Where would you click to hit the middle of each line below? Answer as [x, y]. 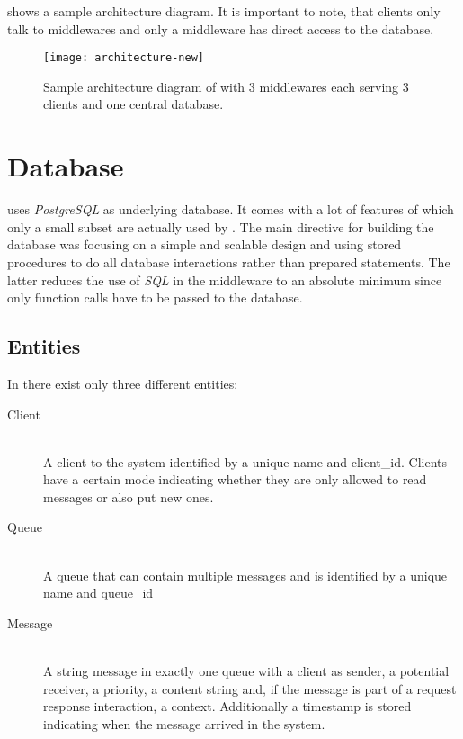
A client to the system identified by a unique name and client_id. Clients [245, 461]
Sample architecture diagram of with [144, 86]
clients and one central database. [134, 104]
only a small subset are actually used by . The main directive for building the [221, 226]
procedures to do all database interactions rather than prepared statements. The [229, 261]
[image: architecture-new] [124, 58]
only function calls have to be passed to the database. [155, 297]
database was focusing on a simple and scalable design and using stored [205, 244]
